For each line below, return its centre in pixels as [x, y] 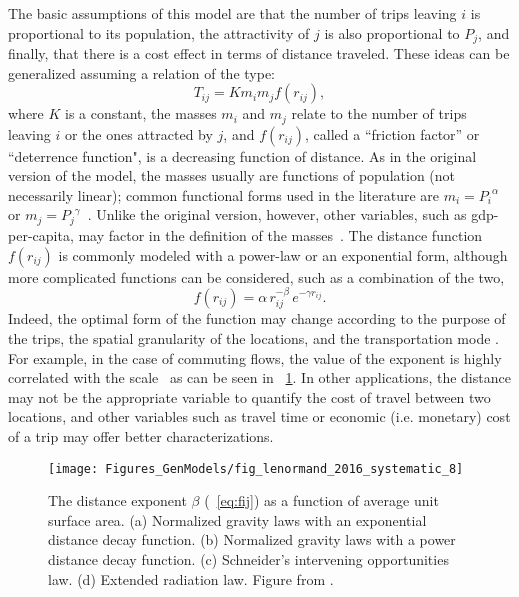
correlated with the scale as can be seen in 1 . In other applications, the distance [259, 377]
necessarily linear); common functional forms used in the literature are [224, 194]
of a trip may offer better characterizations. [141, 435]
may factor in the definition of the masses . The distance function [280, 234]
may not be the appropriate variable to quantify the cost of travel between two [249, 396]
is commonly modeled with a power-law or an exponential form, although [283, 254]
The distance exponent [117, 500]
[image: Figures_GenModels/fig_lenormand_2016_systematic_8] [256, 468]
